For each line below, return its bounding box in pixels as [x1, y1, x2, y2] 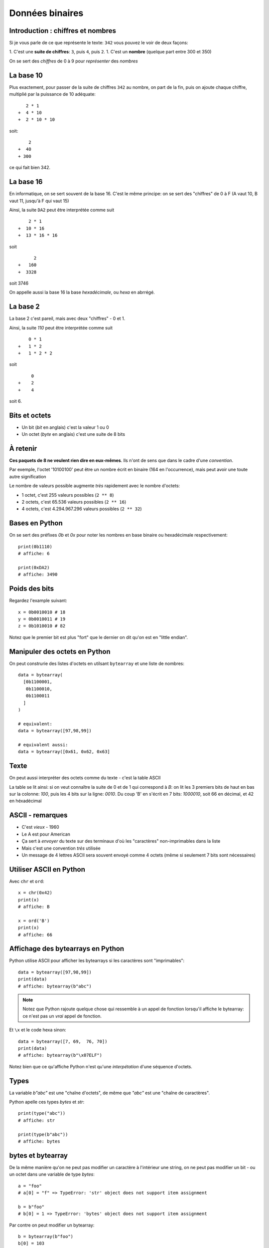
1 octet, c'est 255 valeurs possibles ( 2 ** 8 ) [21, 492, 114, 498]
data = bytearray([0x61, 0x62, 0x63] [18, 749, 111, 755]
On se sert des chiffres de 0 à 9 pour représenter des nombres [9, 58, 138, 64]
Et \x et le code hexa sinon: [9, 1027, 67, 1033]
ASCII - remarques [9, 811, 68, 820]
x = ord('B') [18, 918, 50, 924]
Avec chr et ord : [9, 878, 44, 884]
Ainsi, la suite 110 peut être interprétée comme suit [9, 324, 113, 330]
